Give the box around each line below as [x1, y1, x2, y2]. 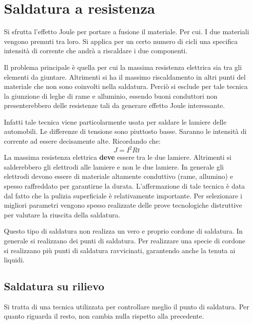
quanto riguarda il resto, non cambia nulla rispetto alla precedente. [4, 311, 204, 321]
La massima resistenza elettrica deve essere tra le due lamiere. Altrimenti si [4, 152, 232, 162]
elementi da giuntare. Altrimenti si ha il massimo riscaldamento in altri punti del [4, 71, 246, 82]
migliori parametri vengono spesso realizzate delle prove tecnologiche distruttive [4, 200, 242, 210]
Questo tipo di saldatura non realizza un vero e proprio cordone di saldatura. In [4, 226, 243, 236]
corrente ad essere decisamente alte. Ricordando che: [4, 136, 161, 146]
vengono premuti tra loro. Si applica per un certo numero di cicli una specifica [4, 36, 238, 46]
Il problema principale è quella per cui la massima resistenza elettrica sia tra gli [4, 62, 242, 72]
